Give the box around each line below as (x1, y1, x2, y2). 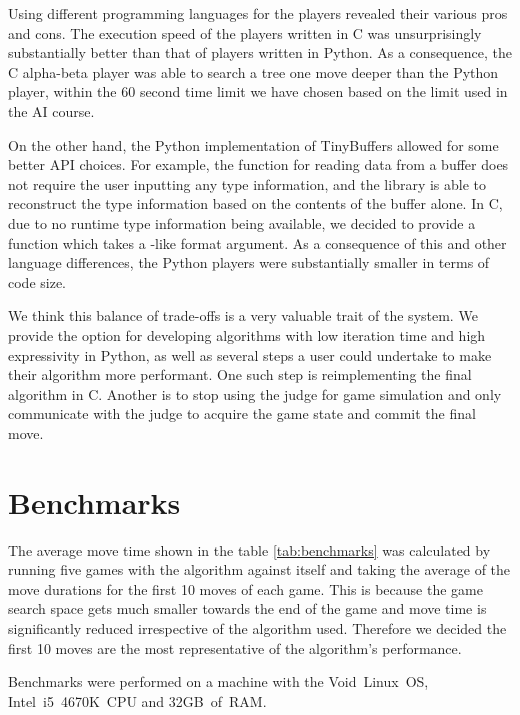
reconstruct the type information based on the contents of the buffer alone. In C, (8, 193, 503, 214)
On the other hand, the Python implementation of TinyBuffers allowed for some (8, 134, 499, 155)
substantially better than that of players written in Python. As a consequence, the (8, 42, 512, 63)
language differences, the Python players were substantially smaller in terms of (8, 252, 490, 273)
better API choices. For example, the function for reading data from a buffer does (8, 154, 509, 175)
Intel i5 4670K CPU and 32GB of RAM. (8, 690, 267, 711)
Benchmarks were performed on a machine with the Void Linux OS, (8, 671, 429, 692)
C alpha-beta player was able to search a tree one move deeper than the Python (8, 61, 499, 82)
